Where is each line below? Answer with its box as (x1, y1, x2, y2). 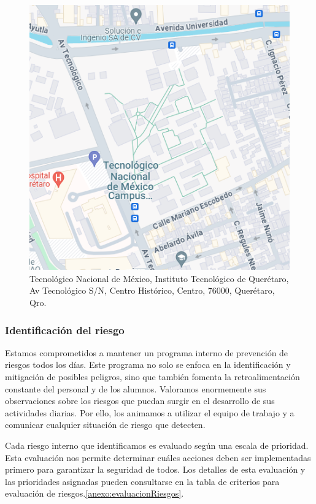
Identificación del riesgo (5, 322, 125, 337)
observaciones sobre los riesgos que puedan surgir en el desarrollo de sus (5, 394, 275, 407)
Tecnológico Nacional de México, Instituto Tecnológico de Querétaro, (29, 272, 289, 284)
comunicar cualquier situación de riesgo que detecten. (5, 418, 206, 431)
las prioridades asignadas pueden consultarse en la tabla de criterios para (5, 475, 280, 487)
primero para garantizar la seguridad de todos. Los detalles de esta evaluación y (5, 463, 306, 476)
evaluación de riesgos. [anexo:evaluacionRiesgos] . (5, 487, 184, 500)
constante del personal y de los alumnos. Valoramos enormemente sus (5, 382, 266, 395)
